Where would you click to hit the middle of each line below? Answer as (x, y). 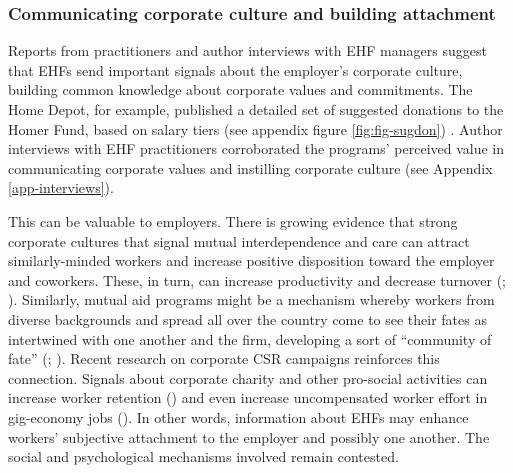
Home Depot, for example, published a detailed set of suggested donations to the (256, 109)
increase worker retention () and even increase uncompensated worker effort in (248, 397)
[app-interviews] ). (61, 187)
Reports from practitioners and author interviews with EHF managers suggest (247, 50)
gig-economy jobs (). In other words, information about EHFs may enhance (238, 416)
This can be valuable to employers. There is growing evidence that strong (233, 220)
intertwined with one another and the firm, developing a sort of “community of (250, 338)
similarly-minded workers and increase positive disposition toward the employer (251, 260)
